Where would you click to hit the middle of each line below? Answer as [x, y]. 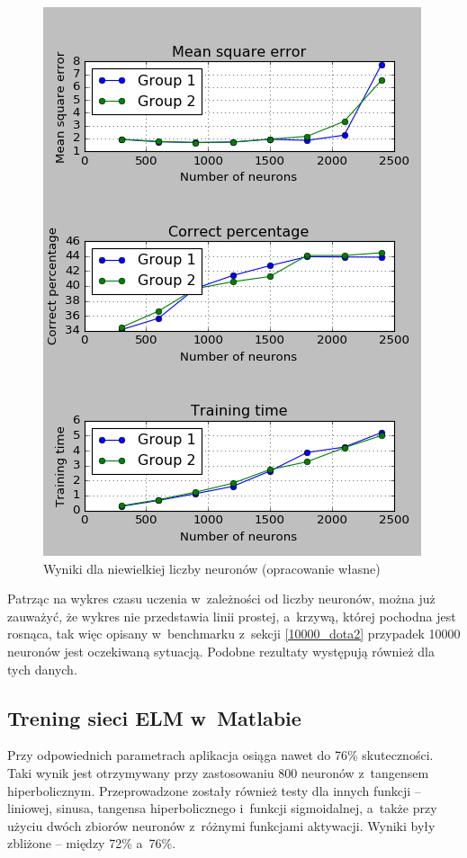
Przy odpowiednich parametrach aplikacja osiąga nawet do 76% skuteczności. [220, 755]
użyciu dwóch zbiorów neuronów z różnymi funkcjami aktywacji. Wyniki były [221, 825]
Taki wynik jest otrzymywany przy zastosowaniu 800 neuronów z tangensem [218, 772]
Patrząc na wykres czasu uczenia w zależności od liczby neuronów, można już [221, 599]
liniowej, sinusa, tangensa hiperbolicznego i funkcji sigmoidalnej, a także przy [222, 808]
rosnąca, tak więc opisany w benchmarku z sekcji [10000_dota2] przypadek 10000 [234, 634]
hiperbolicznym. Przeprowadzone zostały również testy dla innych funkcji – [214, 790]
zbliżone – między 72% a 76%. [92, 843]
